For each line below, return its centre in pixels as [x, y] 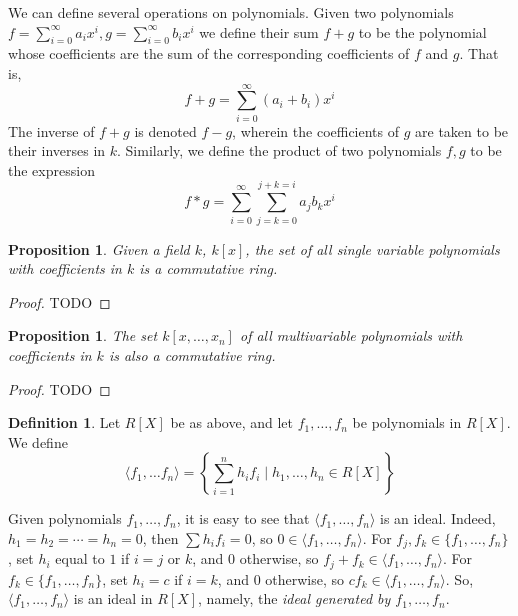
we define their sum [259, 31]
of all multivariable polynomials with [351, 335]
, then [160, 537]
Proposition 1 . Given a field [99, 248]
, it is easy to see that [243, 518]
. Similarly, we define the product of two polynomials [279, 150]
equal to [80, 558]
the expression [51, 169]
